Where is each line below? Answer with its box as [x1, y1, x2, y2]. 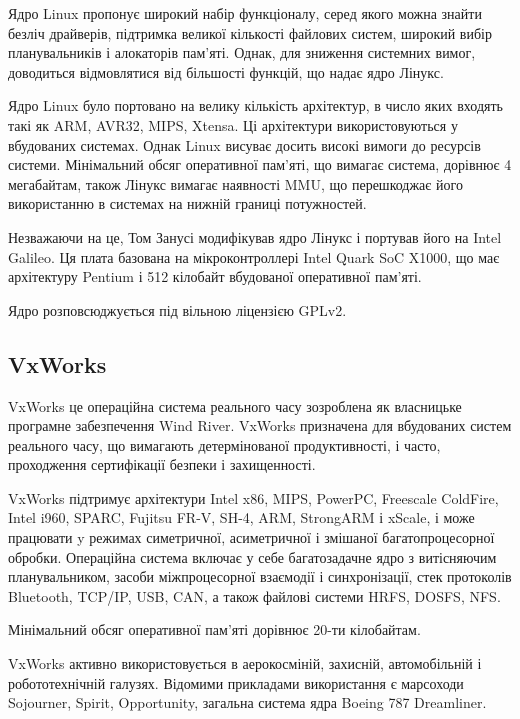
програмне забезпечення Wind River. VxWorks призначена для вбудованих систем [8, 415, 512, 436]
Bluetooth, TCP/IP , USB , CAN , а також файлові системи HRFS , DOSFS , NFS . [8, 585, 501, 606]
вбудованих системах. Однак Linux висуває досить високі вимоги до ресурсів [8, 134, 481, 155]
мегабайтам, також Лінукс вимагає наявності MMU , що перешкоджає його [8, 173, 463, 194]
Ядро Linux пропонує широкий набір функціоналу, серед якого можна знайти [8, 3, 482, 23]
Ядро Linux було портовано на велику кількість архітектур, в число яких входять [8, 95, 503, 116]
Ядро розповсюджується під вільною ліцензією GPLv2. [8, 299, 347, 320]
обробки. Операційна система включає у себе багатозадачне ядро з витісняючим [8, 546, 497, 567]
